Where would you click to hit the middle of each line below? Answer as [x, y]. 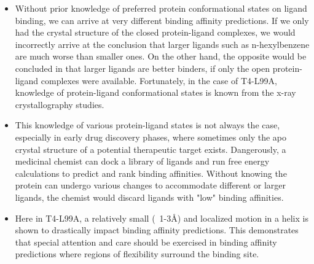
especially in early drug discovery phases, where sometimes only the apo [151, 137]
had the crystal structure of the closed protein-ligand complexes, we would [155, 32]
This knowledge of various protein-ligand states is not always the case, [147, 125]
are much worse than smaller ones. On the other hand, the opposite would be [161, 56]
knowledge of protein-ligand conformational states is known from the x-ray [155, 92]
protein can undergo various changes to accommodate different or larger [151, 185]
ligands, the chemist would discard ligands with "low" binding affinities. [149, 197]
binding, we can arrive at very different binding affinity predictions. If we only [162, 20]
